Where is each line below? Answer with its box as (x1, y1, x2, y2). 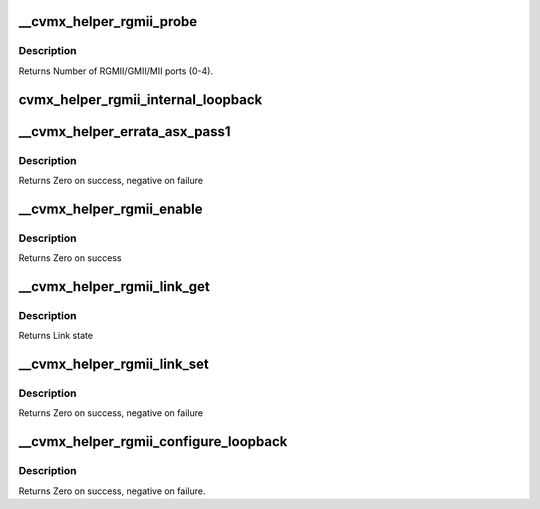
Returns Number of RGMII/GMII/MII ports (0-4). (18, 65, 214, 77)
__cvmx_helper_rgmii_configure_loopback (18, 433, 288, 450)
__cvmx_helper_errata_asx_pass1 (18, 123, 231, 140)
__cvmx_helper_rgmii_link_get (18, 278, 210, 295)
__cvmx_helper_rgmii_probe (18, 13, 198, 30)
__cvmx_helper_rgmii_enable (18, 200, 203, 217)
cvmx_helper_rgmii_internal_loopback (18, 91, 263, 108)
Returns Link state (18, 330, 94, 342)
